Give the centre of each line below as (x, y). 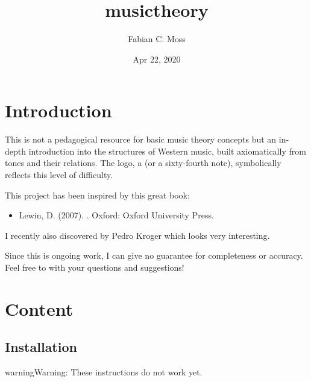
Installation (41, 347)
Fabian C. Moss (157, 39)
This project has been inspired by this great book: (97, 195)
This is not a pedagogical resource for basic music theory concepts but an (141, 139)
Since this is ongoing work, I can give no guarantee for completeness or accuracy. (154, 255)
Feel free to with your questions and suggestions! (95, 267)
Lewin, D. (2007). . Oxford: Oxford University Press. (116, 215)
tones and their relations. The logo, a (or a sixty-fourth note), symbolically (143, 163)
